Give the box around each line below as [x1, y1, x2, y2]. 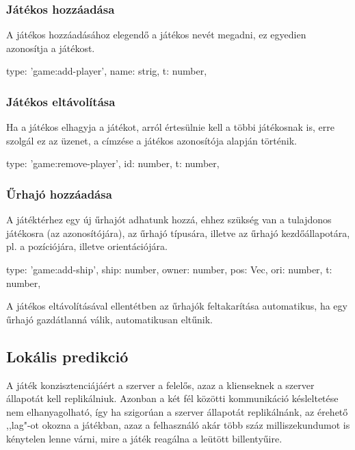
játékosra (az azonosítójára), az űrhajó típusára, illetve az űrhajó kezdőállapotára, [6, 225, 350, 240]
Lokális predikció [6, 345, 129, 366]
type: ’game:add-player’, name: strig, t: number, [6, 64, 207, 78]
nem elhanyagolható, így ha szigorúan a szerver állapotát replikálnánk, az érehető [6, 404, 348, 418]
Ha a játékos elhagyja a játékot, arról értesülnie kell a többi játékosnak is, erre [6, 120, 334, 134]
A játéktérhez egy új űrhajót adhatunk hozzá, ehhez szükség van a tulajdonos [6, 212, 332, 227]
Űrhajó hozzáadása [6, 185, 112, 202]
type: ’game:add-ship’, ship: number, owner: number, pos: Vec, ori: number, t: [6, 262, 332, 276]
